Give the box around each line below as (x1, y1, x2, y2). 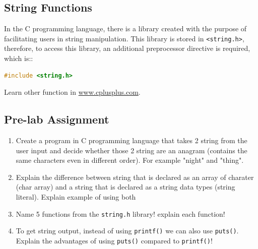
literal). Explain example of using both (16, 192, 136, 202)
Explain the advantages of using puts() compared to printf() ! (16, 235, 213, 245)
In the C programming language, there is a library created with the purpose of (4, 23, 247, 34)
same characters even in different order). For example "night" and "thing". (16, 155, 244, 165)
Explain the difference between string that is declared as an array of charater (16, 171, 254, 182)
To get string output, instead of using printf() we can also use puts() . (16, 225, 239, 236)
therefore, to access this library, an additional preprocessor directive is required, (4, 43, 250, 53)
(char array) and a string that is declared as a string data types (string (16, 181, 235, 192)
